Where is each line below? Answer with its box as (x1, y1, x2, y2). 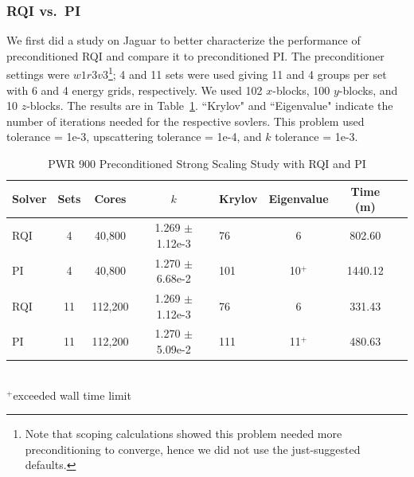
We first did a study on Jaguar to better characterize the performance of (6, 32, 361, 49)
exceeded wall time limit (13, 386, 131, 403)
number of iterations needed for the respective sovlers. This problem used (6, 112, 365, 129)
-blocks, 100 (272, 81, 330, 98)
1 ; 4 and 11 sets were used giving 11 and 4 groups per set (107, 64, 387, 83)
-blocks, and (338, 81, 398, 98)
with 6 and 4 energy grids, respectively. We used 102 (6, 81, 263, 98)
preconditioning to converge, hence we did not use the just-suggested (25, 440, 361, 457)
